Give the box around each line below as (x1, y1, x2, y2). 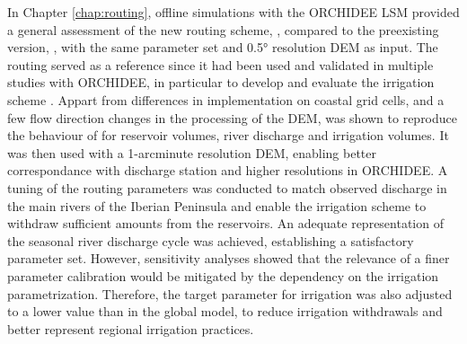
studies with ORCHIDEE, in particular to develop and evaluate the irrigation (7, 73, 435, 92)
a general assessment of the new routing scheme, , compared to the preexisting (7, 20, 439, 39)
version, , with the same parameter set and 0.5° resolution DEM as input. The (7, 38, 438, 57)
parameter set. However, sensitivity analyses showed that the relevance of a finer (7, 249, 450, 268)
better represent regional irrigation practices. (7, 319, 254, 338)
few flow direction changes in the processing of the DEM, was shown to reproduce (7, 108, 458, 127)
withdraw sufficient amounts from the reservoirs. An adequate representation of (7, 214, 444, 233)
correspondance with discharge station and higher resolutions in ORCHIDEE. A (7, 161, 448, 180)
